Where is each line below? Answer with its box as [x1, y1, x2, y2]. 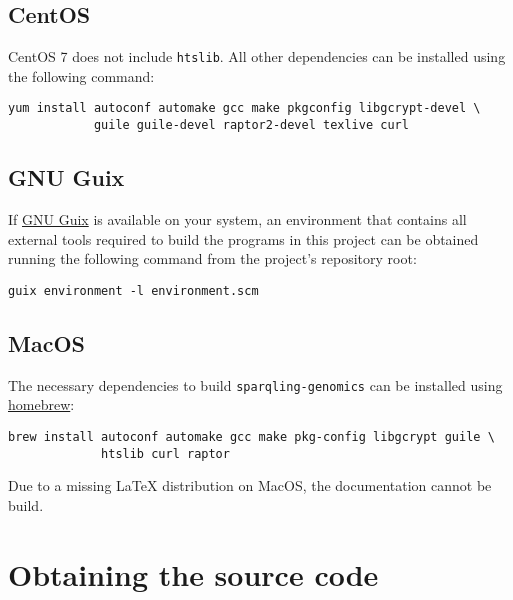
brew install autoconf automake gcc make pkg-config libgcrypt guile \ [8, 429, 495, 444]
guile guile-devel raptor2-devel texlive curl [93, 118, 409, 133]
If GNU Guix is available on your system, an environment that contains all [8, 208, 467, 229]
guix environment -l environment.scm [8, 283, 259, 298]
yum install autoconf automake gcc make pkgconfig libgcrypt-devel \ [8, 101, 481, 116]
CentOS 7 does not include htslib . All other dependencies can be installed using [8, 46, 506, 67]
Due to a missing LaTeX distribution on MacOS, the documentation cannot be [8, 475, 492, 496]
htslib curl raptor [101, 446, 230, 461]
